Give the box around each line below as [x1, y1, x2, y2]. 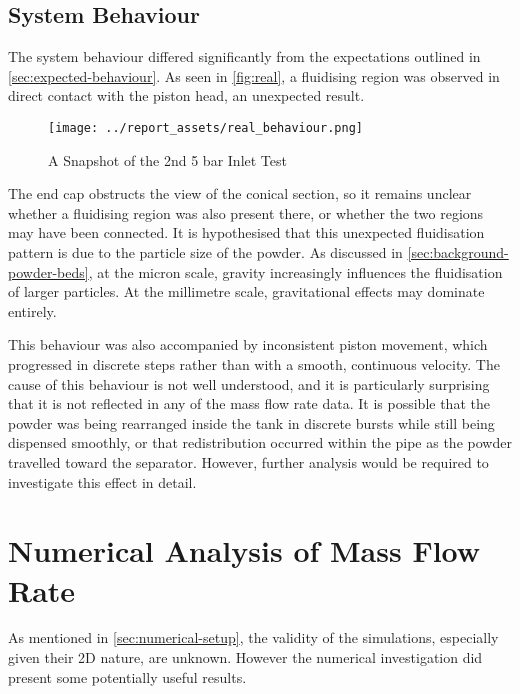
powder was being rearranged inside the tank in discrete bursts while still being [8, 412, 495, 433]
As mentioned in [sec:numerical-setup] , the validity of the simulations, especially [8, 627, 499, 648]
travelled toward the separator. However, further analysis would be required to [8, 451, 489, 472]
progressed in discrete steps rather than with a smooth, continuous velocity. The [8, 353, 500, 374]
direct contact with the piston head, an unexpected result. [8, 85, 365, 106]
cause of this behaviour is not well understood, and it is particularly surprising [8, 373, 490, 394]
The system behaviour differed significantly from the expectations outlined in [8, 46, 481, 67]
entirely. [8, 300, 57, 321]
